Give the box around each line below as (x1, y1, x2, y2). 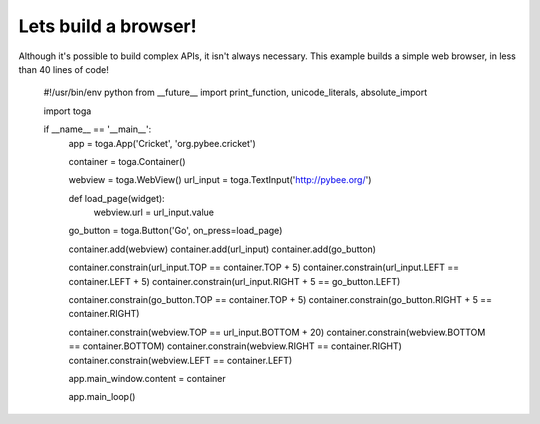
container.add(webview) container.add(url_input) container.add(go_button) (68, 243, 377, 255)
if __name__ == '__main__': (43, 123, 152, 135)
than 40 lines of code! (18, 63, 109, 75)
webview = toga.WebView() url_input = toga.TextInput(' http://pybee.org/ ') (68, 174, 372, 186)
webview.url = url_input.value (93, 206, 215, 219)
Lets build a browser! (18, 15, 197, 37)
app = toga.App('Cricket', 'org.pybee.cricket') (68, 137, 257, 149)
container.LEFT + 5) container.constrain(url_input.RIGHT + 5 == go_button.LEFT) (68, 275, 401, 287)
